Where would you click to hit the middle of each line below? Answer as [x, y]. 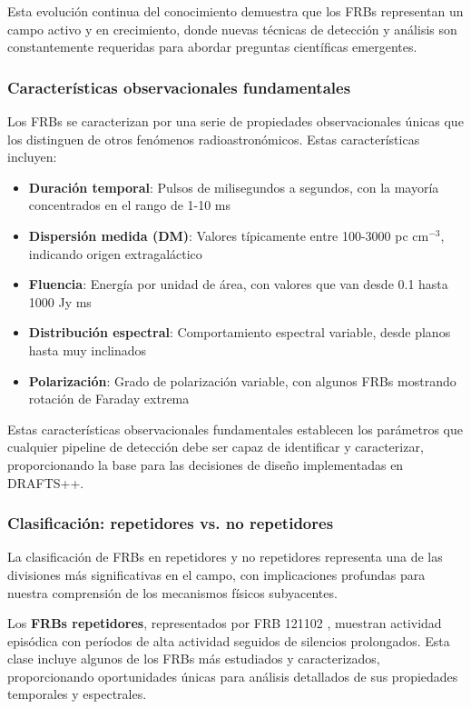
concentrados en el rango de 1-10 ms [130, 205]
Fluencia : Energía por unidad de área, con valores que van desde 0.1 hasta [238, 284]
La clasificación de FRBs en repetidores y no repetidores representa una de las [225, 557]
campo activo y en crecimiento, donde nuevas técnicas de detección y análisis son [232, 29]
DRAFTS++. [46, 482]
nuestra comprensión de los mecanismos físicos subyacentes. [172, 592]
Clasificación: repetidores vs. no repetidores [171, 523]
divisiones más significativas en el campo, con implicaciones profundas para [216, 574]
